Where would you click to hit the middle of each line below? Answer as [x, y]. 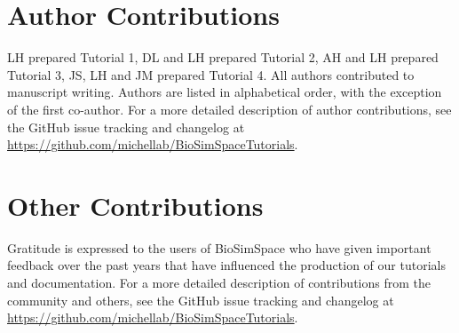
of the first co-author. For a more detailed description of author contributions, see [229, 109]
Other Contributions [135, 205]
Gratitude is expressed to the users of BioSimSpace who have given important [219, 247]
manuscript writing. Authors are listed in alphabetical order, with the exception [225, 92]
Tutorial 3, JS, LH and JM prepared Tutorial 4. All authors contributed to [211, 74]
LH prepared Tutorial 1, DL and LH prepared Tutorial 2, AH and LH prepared [223, 57]
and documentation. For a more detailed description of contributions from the [219, 282]
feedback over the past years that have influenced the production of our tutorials [226, 265]
